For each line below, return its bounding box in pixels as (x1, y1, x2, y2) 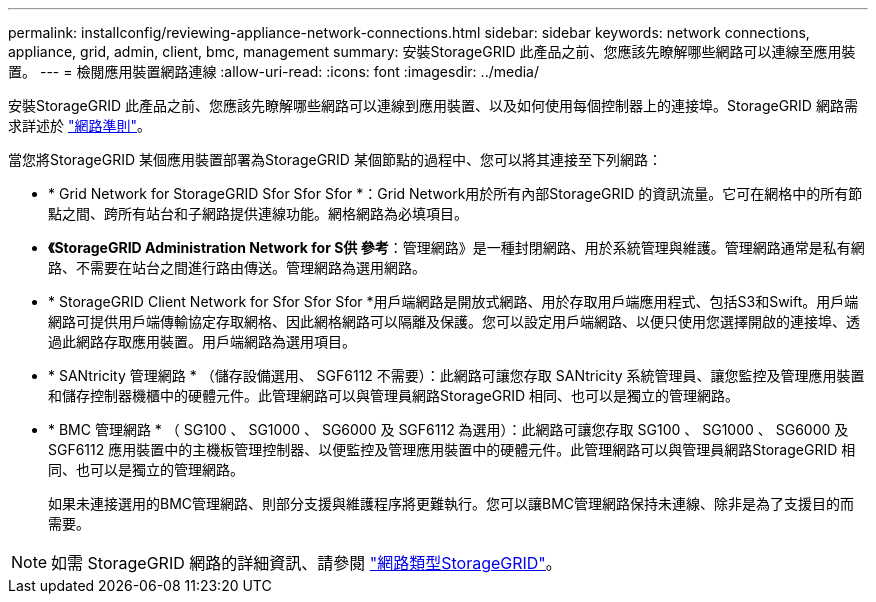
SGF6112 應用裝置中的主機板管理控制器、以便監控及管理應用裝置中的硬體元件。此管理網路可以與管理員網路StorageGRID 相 (48, 441, 856, 458)
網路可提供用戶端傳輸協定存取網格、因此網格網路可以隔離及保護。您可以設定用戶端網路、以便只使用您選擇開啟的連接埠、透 (48, 313, 860, 330)
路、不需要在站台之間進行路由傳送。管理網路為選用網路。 (48, 259, 426, 276)
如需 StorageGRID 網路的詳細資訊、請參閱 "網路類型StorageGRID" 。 (51, 553, 562, 573)
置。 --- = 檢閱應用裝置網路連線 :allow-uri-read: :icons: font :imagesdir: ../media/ (8, 63, 540, 80)
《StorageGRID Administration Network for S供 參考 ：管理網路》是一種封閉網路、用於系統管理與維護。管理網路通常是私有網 (48, 239, 865, 256)
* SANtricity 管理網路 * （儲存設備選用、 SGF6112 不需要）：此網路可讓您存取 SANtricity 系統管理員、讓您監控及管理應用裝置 (48, 367, 865, 384)
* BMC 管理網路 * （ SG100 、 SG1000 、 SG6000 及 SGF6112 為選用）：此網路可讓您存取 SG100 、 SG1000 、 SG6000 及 (48, 421, 849, 438)
